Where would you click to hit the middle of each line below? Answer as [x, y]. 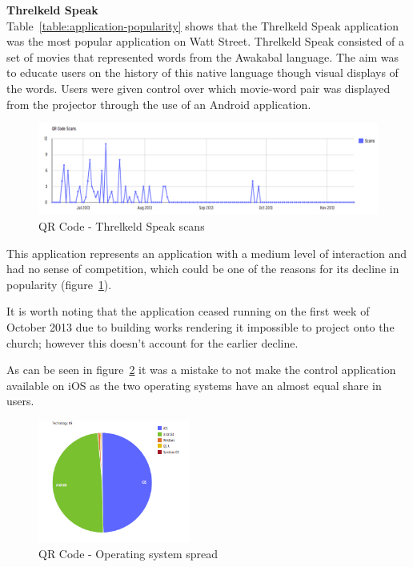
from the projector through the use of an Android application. [159, 104]
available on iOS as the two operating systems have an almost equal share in [194, 385]
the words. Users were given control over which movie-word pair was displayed [198, 88]
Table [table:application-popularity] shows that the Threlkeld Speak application [202, 25]
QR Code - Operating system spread [128, 554]
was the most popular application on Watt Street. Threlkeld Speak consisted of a [206, 41]
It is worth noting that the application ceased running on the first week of [188, 311]
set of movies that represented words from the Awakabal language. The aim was [203, 56]
